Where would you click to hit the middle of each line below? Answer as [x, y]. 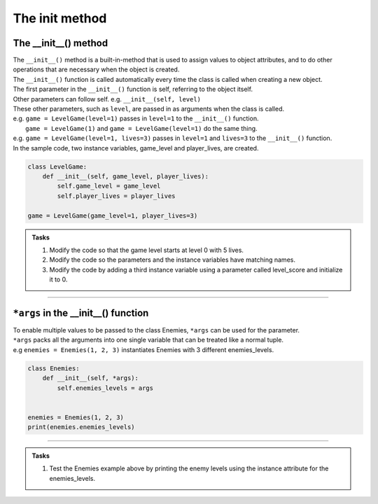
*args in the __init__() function [81, 313]
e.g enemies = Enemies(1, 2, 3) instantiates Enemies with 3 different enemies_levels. [143, 349]
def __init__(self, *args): [91, 378]
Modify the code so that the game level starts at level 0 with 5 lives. [147, 250]
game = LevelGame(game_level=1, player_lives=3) [113, 216]
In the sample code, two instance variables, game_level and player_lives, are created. [136, 148]
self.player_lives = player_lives [116, 196]
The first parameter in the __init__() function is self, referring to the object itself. [133, 89]
